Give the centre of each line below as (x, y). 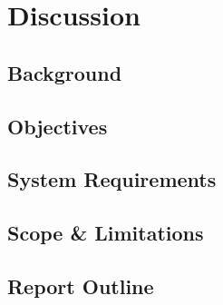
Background (65, 72)
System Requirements (112, 179)
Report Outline (81, 285)
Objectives (58, 126)
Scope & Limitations (106, 233)
